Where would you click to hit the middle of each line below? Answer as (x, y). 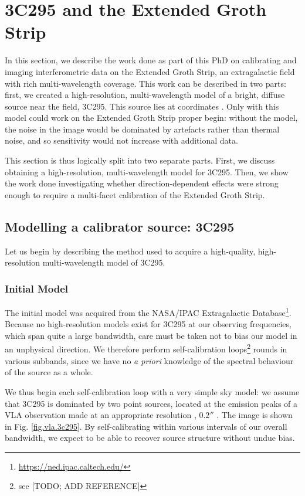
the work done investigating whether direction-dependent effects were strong (142, 183)
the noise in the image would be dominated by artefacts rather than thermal (142, 129)
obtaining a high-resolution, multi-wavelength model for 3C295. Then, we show (147, 171)
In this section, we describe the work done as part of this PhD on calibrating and (151, 60)
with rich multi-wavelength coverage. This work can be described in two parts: (145, 83)
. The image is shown (255, 415)
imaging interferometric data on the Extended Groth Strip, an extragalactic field (150, 71)
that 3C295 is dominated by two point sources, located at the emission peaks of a (151, 403)
